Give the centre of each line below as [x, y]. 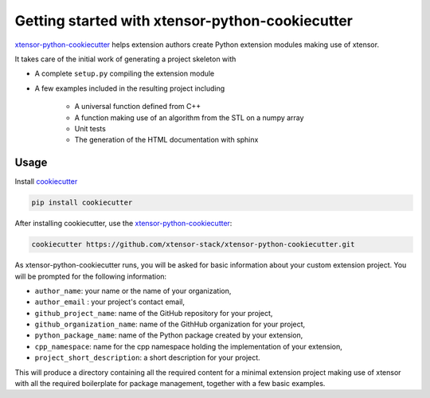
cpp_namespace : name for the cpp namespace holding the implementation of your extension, [188, 346]
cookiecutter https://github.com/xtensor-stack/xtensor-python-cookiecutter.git [193, 244]
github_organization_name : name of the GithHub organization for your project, [170, 324]
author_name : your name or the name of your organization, [133, 291]
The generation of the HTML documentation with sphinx [166, 140]
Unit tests [90, 128]
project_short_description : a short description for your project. [147, 357]
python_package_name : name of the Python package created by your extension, [169, 335]
